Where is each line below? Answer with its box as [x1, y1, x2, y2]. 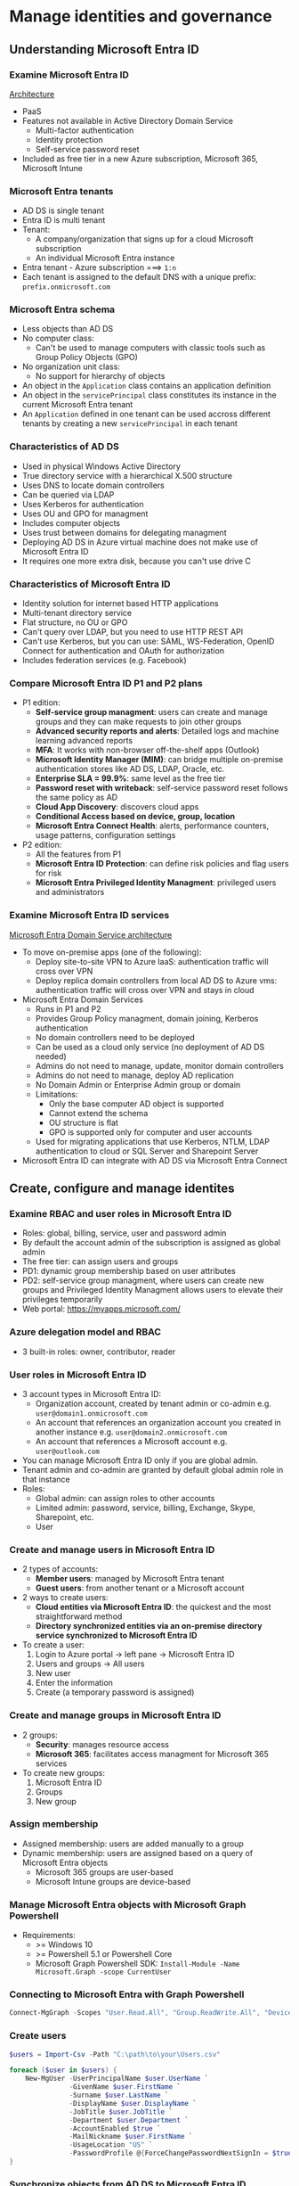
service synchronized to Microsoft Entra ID [35, 1630, 198, 1641]
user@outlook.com [35, 1447, 101, 1456]
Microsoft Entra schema [9, 303, 116, 316]
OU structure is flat [48, 1117, 118, 1128]
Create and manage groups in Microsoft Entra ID [9, 1709, 222, 1722]
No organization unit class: [21, 361, 120, 372]
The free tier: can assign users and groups [21, 1256, 179, 1267]
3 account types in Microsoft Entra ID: [21, 1388, 162, 1399]
